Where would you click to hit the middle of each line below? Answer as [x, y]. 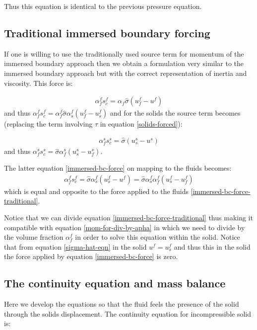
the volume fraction [34, 237]
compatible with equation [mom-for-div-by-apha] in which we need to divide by [125, 227]
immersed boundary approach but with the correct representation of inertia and [126, 73]
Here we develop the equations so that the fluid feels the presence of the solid [122, 304]
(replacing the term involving [48, 124]
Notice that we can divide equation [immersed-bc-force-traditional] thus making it [128, 218]
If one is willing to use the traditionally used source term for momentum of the [124, 53]
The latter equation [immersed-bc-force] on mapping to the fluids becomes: [118, 168]
